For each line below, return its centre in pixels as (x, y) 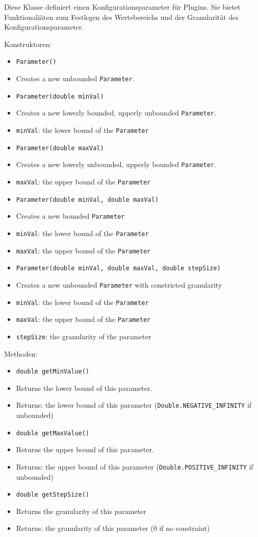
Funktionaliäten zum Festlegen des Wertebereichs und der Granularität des (121, 17)
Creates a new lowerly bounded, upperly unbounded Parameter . (116, 113)
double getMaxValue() (53, 433)
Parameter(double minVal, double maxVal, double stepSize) (118, 268)
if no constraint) (185, 528)
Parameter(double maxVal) (60, 148)
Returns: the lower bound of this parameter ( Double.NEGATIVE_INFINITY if (134, 405)
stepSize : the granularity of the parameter (84, 336)
